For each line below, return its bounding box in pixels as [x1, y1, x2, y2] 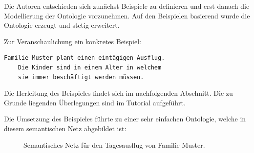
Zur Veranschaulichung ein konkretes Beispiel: [4, 36, 141, 46]
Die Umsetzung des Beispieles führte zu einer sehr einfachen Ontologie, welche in [4, 114, 246, 124]
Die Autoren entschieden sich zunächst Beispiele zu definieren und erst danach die [4, 1, 250, 11]
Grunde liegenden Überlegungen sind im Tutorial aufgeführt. [4, 97, 186, 107]
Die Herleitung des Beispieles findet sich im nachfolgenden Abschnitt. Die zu [4, 88, 233, 98]
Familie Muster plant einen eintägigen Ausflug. [4, 54, 165, 62]
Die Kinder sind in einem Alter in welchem [18, 64, 162, 71]
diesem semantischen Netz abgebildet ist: [4, 123, 127, 133]
